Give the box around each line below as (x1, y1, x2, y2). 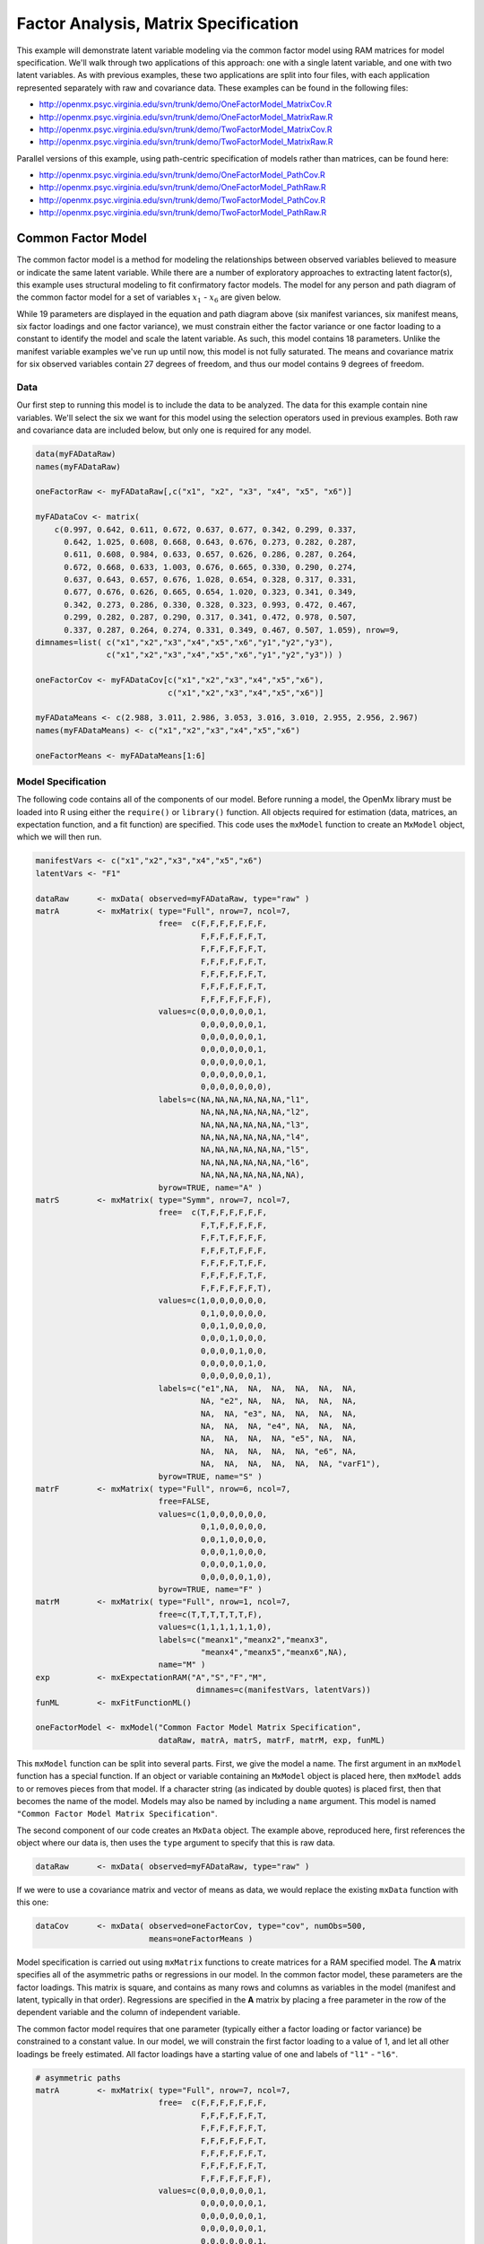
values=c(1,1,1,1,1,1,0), (158, 1622, 272, 1633)
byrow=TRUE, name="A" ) (158, 1182, 264, 1193)
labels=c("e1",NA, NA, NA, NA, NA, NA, (158, 1383, 358, 1393)
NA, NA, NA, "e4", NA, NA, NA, (200, 1421, 358, 1432)
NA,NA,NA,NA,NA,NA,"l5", (200, 1144, 310, 1155)
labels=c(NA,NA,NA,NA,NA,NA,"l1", (158, 1094, 310, 1104)
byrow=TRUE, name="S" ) (158, 1471, 264, 1481)
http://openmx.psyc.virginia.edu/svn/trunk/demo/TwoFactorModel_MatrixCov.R (39, 124, 333, 135)
